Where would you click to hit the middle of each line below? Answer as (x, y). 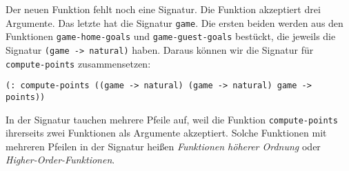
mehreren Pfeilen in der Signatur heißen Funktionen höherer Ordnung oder (163, 146)
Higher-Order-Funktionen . (60, 160)
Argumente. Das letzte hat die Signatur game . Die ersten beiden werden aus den (174, 22)
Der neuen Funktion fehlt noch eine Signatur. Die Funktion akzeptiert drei (163, 9)
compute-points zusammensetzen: (78, 63)
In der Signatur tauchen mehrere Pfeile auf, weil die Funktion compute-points (172, 119)
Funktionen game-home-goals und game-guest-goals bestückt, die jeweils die (171, 36)
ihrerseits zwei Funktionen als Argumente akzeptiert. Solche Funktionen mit (166, 133)
